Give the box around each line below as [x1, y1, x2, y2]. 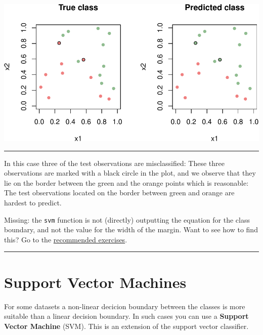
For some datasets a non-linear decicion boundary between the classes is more [4, 301, 245, 311]
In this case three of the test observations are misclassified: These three [4, 157, 225, 168]
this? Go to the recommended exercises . [4, 234, 127, 244]
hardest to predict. [4, 197, 62, 208]
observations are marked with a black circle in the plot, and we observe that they [4, 167, 256, 178]
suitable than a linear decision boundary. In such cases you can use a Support [4, 311, 249, 321]
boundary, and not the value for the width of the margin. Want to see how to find [4, 224, 258, 235]
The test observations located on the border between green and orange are [4, 187, 235, 198]
